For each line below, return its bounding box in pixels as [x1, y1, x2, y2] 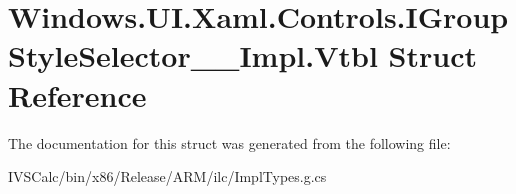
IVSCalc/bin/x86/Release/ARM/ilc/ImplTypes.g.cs [8, 166, 327, 187]
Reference [8, 74, 147, 115]
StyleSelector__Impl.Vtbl [8, 35, 378, 76]
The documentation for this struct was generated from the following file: [8, 132, 451, 153]
